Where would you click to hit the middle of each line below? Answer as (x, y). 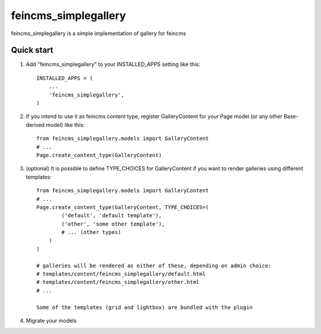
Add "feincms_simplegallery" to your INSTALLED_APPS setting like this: (113, 64)
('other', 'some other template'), (113, 224)
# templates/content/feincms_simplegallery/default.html (121, 274)
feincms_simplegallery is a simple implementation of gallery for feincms (99, 33)
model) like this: (65, 124)
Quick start (32, 50)
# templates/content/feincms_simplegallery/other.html (118, 282)
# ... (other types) (91, 232)
